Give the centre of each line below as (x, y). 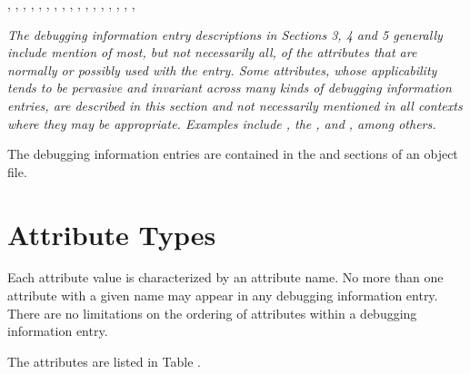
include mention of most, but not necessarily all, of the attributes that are (212, 52)
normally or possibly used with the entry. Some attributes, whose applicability (222, 69)
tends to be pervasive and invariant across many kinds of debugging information (230, 88)
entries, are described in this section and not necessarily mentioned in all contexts (235, 105)
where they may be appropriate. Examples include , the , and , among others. (222, 123)
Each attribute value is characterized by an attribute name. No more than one (225, 277)
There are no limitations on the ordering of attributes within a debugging (212, 313)
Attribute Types (112, 234)
